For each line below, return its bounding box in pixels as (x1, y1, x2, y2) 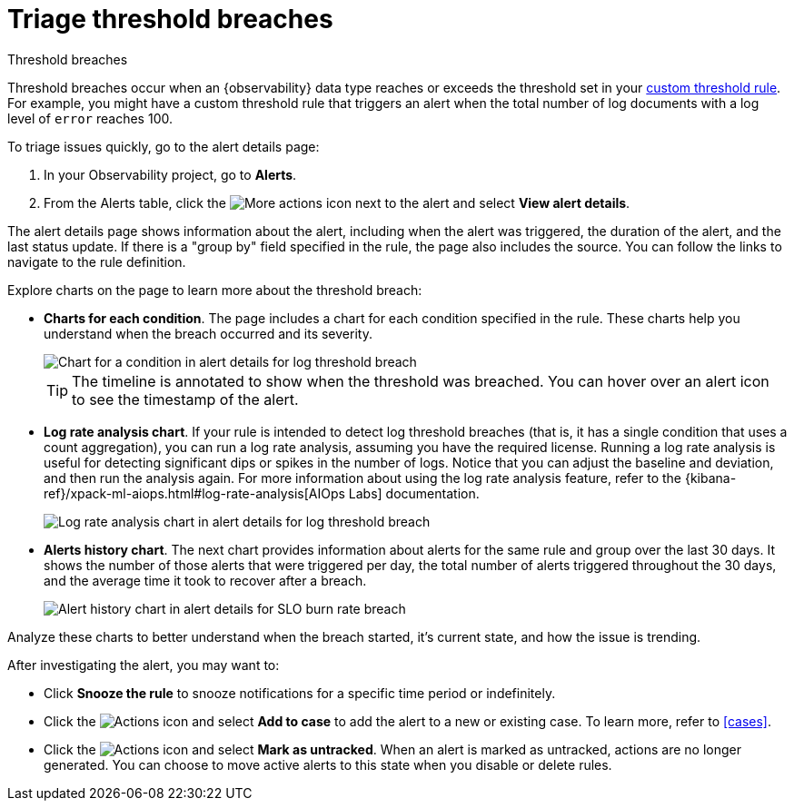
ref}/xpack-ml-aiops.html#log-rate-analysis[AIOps (44, 485, 345, 501)
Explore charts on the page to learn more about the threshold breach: (7, 281, 422, 298)
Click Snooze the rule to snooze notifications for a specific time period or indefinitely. (44, 685, 556, 701)
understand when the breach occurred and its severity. (44, 325, 372, 341)
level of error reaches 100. (7, 110, 173, 126)
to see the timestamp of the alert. (72, 389, 299, 409)
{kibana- (684, 469, 737, 486)
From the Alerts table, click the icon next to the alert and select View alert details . (44, 194, 630, 211)
